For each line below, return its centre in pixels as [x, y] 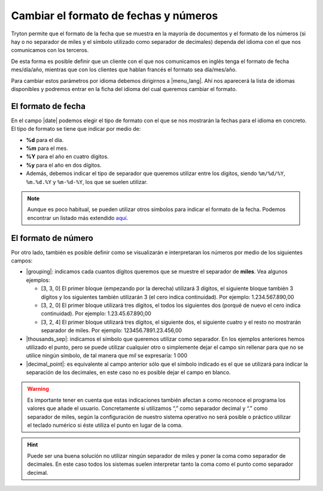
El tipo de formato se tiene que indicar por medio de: [76, 129]
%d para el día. [45, 140]
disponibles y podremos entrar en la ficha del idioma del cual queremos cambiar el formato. [124, 89]
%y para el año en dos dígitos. [64, 165]
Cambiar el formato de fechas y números [115, 16]
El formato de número [52, 238]
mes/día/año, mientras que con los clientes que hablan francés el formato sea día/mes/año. [124, 70]
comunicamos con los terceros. [50, 50]
